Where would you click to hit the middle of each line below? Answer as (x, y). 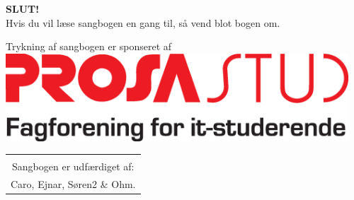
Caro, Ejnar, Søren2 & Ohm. (73, 184)
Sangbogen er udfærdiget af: (73, 166)
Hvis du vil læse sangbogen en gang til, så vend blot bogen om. (143, 22)
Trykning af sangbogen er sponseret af (89, 46)
